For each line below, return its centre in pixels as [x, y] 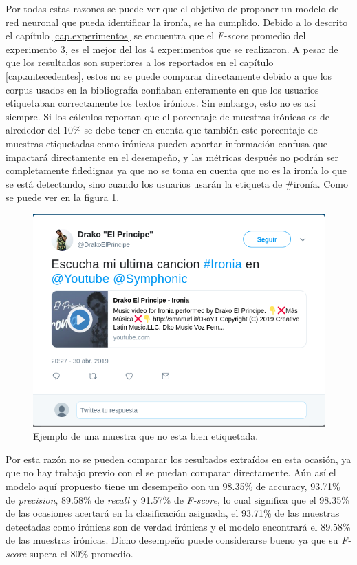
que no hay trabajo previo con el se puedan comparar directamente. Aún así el [171, 472]
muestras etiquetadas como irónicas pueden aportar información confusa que [167, 143]
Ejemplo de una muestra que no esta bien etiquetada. [146, 436]
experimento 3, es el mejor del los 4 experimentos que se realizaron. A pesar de [172, 49]
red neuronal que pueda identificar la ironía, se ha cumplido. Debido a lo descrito [177, 22]
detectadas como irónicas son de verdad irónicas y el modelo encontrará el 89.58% [178, 526]
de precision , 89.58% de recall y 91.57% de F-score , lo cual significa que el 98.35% [177, 499]
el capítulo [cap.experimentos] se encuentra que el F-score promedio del [156, 35]
